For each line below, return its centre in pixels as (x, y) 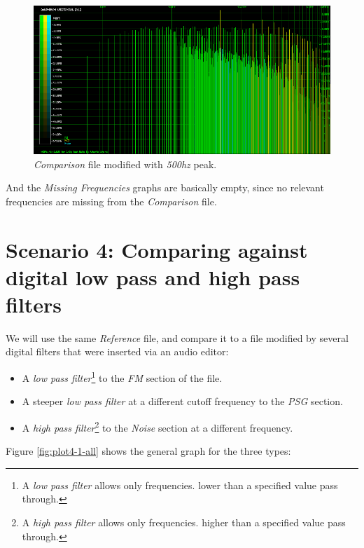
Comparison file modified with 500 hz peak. (125, 164)
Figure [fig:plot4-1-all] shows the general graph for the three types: (148, 451)
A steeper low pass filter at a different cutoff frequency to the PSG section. (182, 401)
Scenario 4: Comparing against (157, 249)
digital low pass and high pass (153, 276)
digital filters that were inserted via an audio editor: (117, 351)
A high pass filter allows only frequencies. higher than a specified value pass (184, 522)
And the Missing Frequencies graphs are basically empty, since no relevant (165, 187)
